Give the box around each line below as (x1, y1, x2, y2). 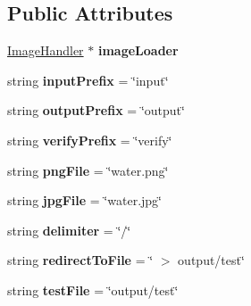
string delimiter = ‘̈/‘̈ (7, 220, 131, 239)
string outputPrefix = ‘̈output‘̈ (7, 101, 185, 120)
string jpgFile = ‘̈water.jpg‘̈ (7, 191, 162, 210)
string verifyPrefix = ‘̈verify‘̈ (7, 130, 172, 149)
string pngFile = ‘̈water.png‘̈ (7, 161, 169, 179)
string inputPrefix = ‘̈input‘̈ (7, 70, 169, 89)
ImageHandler (7, 41, 84, 60)
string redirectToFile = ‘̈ (7, 251, 154, 269)
